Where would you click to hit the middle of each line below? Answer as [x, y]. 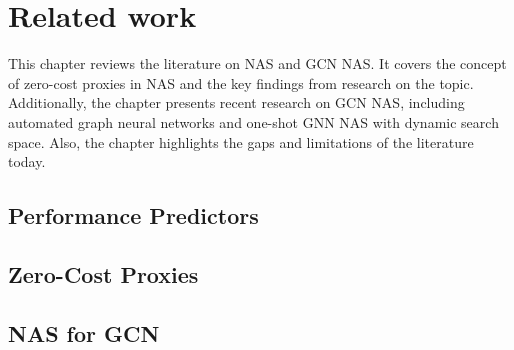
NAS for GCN [84, 332]
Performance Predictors [133, 215]
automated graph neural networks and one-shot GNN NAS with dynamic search [253, 121]
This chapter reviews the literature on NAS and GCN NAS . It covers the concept [257, 63]
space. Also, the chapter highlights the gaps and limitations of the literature [241, 141]
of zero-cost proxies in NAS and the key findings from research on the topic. [241, 82]
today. [27, 161]
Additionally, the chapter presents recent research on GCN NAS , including [236, 102]
